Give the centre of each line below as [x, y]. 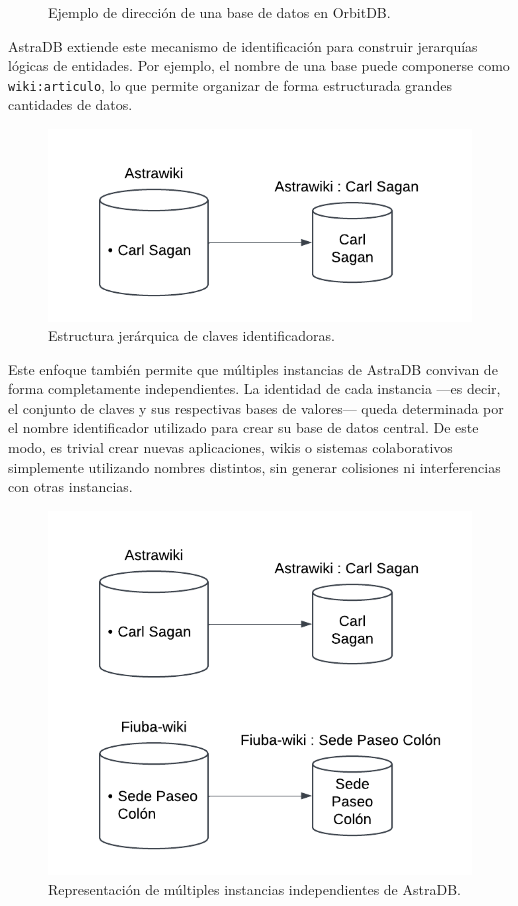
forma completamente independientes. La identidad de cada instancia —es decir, [254, 388]
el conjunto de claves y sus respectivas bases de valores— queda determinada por [256, 407]
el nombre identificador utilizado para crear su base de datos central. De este [243, 427]
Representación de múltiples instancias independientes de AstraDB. [254, 888]
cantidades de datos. [70, 104]
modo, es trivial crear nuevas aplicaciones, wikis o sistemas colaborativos [230, 447]
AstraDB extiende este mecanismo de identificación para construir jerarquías [243, 45]
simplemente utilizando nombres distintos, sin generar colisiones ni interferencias [254, 466]
